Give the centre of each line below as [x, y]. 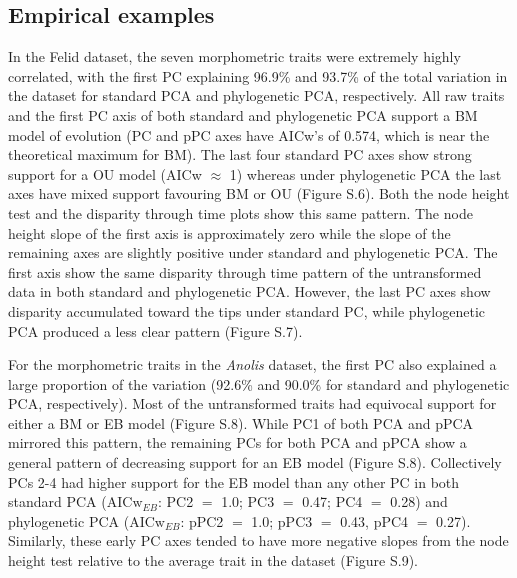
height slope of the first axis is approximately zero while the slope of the [229, 232]
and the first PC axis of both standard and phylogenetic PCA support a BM [243, 114]
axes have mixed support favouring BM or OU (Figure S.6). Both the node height [259, 193]
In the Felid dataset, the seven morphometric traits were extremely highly [234, 56]
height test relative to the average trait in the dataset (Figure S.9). [213, 560]
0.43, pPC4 [374, 520]
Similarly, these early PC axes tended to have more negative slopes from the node [258, 540]
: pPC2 [202, 520]
